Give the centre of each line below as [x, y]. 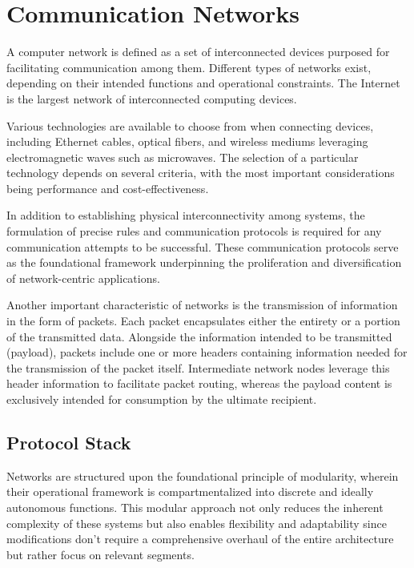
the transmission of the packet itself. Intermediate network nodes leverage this [198, 367]
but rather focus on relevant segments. [100, 554]
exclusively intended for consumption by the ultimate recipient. [162, 399]
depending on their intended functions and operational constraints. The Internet [203, 83]
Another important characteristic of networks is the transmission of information [202, 305]
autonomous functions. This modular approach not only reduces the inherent [195, 507]
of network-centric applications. [83, 278]
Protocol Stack [69, 442]
